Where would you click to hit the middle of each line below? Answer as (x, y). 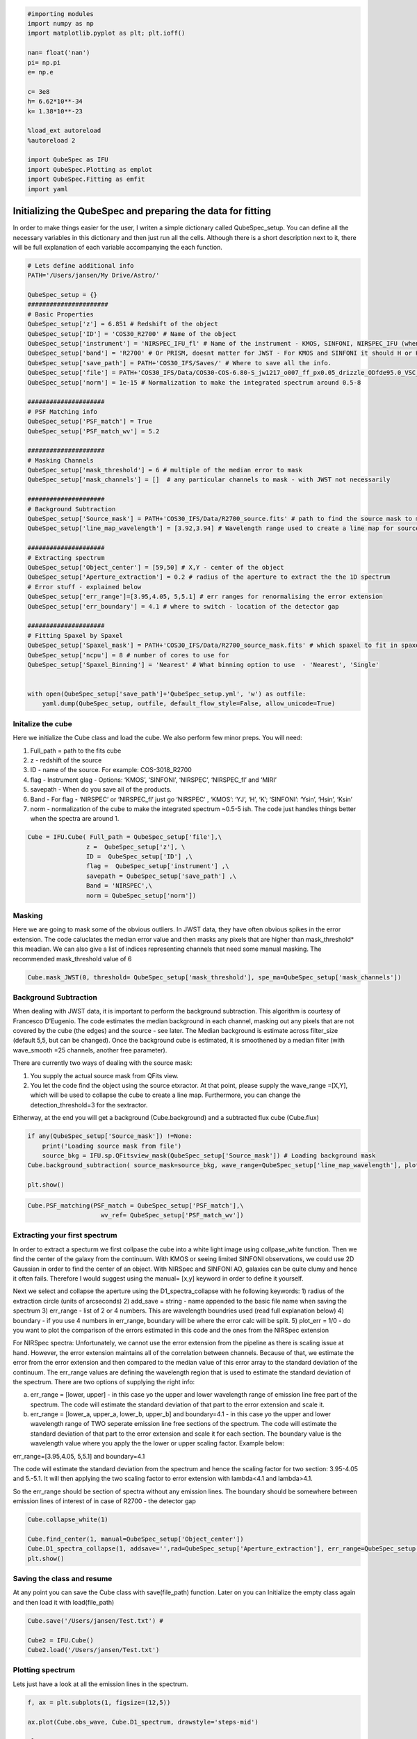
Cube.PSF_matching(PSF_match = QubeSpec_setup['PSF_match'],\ (136, 1205)
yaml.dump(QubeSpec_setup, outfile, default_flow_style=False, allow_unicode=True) (189, 704)
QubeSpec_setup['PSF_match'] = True (90, 422)
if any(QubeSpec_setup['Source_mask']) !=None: (110, 1136)
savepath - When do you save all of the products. (101, 790)
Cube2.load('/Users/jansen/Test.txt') (93, 1650)
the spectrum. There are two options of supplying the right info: (104, 1381)
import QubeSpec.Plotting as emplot (90, 169)
